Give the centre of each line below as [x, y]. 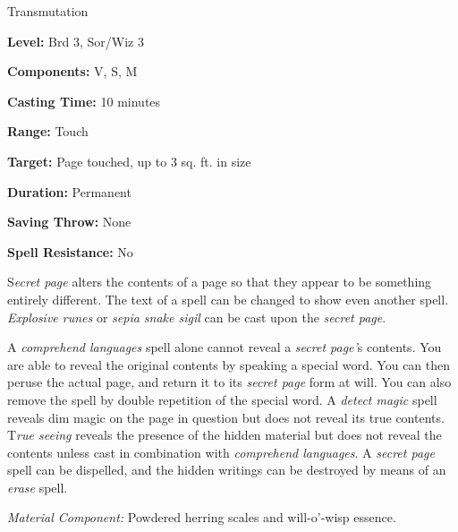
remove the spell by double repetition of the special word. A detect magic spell [222, 399]
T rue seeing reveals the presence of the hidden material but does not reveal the [225, 435]
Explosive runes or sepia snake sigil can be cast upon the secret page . [197, 317]
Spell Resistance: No [70, 251]
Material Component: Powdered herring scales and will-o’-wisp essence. [202, 517]
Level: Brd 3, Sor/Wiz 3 [76, 41]
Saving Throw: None [69, 222]
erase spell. [38, 487]
